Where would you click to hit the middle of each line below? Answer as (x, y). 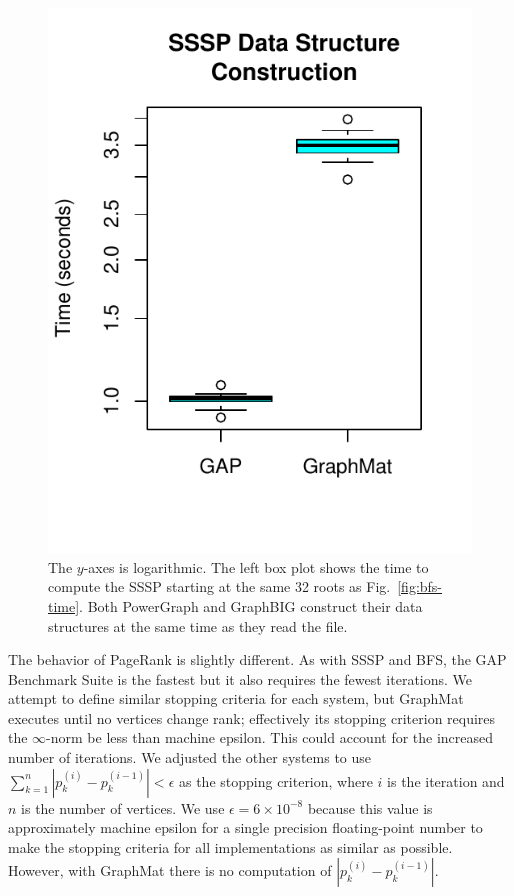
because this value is (370, 807)
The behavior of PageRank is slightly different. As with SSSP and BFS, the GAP (257, 659)
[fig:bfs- (420, 586)
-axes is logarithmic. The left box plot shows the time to (256, 566)
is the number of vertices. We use (123, 807)
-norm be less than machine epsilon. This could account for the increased (270, 737)
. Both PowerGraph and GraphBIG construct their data (251, 605)
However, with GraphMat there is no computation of (170, 870)
